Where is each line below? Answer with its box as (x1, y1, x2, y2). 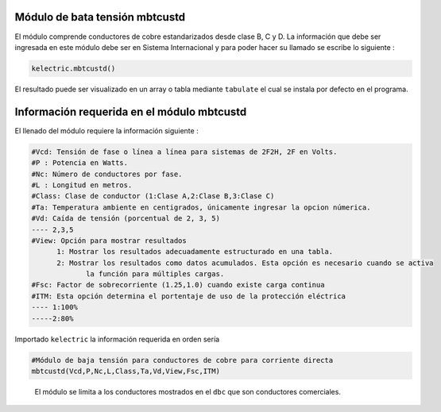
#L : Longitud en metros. (31, 180, 133, 190)
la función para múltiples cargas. (86, 270, 225, 279)
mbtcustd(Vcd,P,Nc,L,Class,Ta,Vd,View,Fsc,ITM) (31, 366, 220, 375)
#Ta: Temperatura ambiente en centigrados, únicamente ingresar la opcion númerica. (31, 202, 371, 212)
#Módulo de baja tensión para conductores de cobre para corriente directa (31, 356, 334, 364)
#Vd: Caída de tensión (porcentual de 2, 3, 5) (31, 214, 220, 223)
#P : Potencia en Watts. (31, 159, 129, 167)
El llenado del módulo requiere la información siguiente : (14, 125, 199, 135)
